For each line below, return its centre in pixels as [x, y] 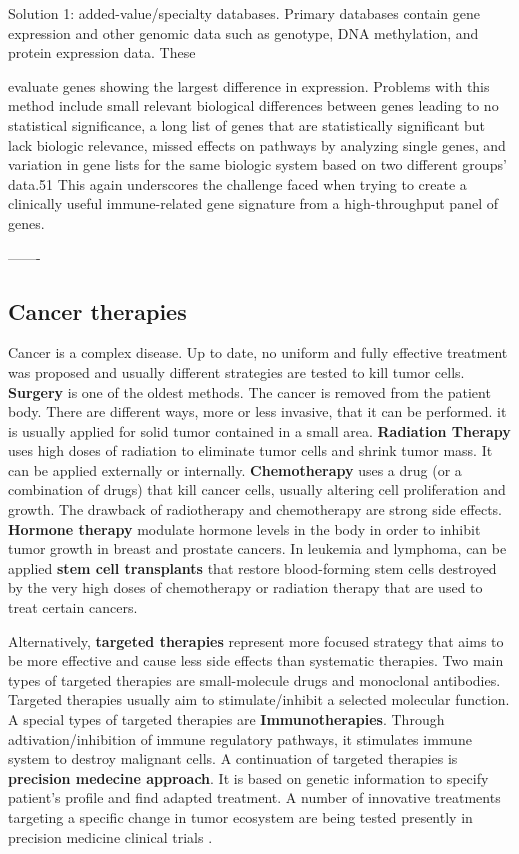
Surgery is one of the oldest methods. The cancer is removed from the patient [249, 391]
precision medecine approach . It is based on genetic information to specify [248, 777]
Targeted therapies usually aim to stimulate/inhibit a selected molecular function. [259, 699]
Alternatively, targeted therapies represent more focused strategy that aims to [256, 640]
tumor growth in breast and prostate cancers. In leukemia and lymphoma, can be [257, 548]
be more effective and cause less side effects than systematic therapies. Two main [256, 660]
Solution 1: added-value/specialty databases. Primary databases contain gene [244, 13]
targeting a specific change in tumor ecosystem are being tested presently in [240, 816]
